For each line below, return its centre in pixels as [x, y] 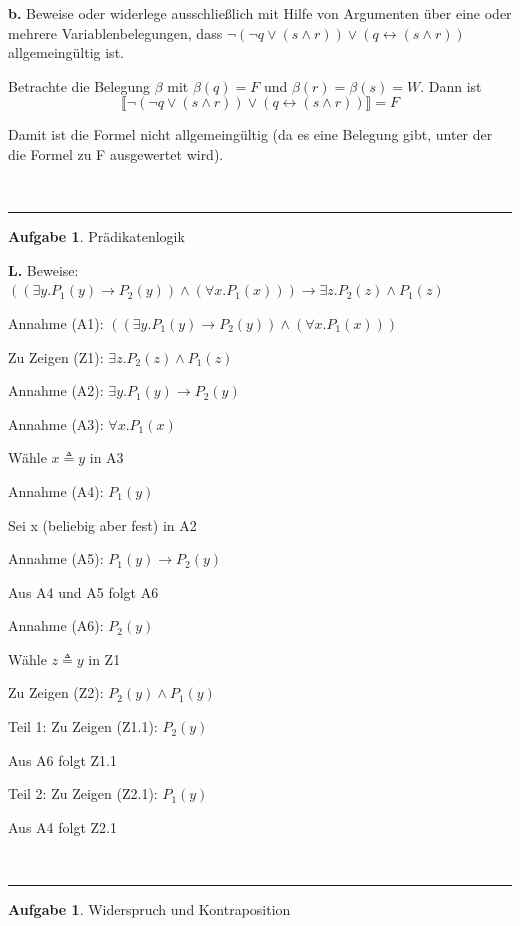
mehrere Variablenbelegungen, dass [115, 32]
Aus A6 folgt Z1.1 [62, 759]
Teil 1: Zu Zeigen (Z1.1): [83, 726]
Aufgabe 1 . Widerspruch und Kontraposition [149, 909]
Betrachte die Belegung [79, 85]
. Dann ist [451, 85]
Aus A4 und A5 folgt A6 [83, 591]
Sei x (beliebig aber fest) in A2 [102, 524]
